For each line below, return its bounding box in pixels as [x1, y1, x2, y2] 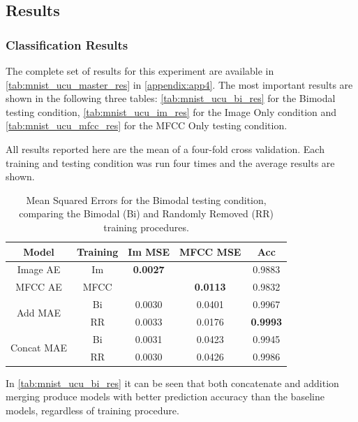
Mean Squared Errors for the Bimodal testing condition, [26, 192, 267, 207]
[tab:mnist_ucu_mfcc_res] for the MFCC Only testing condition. [6, 118, 288, 133]
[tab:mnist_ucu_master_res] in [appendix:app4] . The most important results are [6, 77, 353, 92]
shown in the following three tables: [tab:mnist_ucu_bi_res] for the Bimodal [6, 91, 336, 105]
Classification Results [6, 36, 128, 53]
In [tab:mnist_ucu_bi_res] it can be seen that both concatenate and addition [6, 375, 339, 390]
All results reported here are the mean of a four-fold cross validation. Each [6, 141, 325, 156]
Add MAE [16, 305, 61, 320]
